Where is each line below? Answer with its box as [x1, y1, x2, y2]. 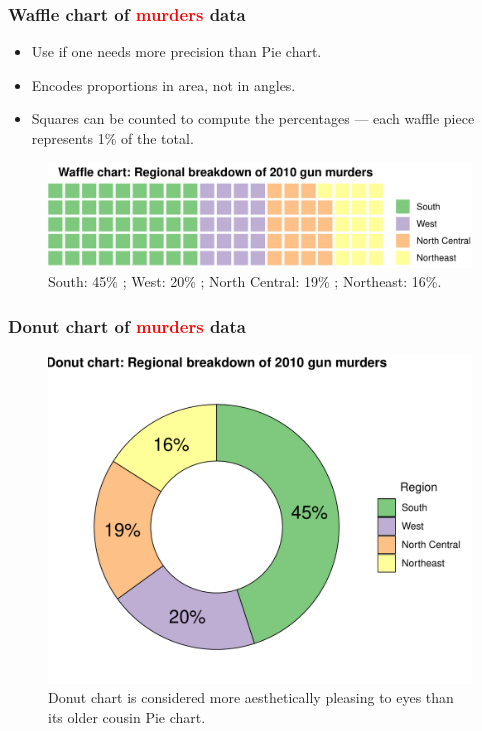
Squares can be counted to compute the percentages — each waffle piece [31, 108, 475, 129]
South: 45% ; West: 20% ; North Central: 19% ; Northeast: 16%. [48, 271, 442, 292]
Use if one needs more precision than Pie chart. [31, 41, 322, 62]
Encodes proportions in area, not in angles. [31, 74, 296, 95]
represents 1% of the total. [31, 128, 194, 148]
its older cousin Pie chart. [48, 706, 206, 727]
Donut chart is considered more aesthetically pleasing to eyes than [48, 687, 454, 708]
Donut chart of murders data [8, 313, 246, 338]
